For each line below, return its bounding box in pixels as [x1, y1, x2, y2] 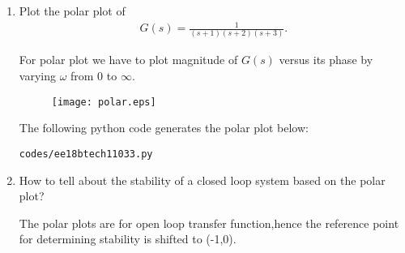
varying [19, 67, 56, 84]
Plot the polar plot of [19, 2, 126, 19]
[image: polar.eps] [51, 96, 156, 108]
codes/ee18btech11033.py [19, 148, 153, 160]
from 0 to [70, 67, 117, 84]
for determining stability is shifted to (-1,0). [19, 230, 237, 247]
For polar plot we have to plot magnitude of [19, 51, 238, 68]
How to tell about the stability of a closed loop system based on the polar [19, 171, 386, 188]
